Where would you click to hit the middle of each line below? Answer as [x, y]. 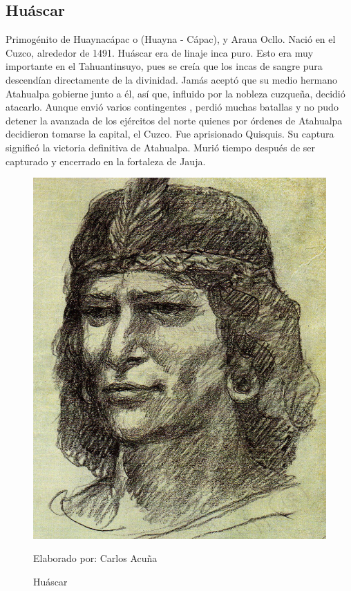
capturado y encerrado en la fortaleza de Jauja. [106, 161]
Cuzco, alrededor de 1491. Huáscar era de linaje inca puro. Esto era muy [160, 52]
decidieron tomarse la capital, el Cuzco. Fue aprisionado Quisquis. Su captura [170, 134]
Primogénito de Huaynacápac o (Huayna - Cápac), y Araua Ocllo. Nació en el [171, 39]
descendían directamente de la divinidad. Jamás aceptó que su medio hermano [171, 79]
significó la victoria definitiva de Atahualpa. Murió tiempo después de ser [161, 147]
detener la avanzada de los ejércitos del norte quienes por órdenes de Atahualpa [174, 120]
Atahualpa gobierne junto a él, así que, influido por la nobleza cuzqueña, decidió [175, 93]
